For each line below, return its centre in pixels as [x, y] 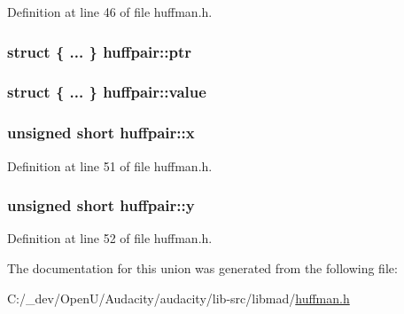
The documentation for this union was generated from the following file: [202, 267]
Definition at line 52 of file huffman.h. [110, 238]
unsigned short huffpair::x [101, 133]
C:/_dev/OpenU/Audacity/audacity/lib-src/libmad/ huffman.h [179, 298]
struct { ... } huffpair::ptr [100, 51]
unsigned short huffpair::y [101, 205]
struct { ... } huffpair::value [107, 92]
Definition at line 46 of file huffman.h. [110, 12]
